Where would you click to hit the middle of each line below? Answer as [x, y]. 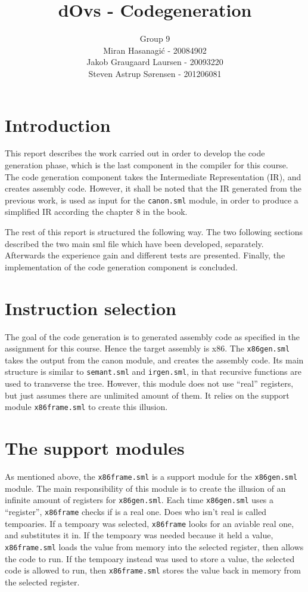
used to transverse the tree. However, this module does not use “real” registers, [149, 383]
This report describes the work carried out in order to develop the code [135, 153]
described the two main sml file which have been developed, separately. [134, 243]
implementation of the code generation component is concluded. [121, 266]
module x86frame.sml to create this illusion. [86, 407]
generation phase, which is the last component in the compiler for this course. [147, 165]
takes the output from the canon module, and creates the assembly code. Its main [154, 360]
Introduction [58, 124]
